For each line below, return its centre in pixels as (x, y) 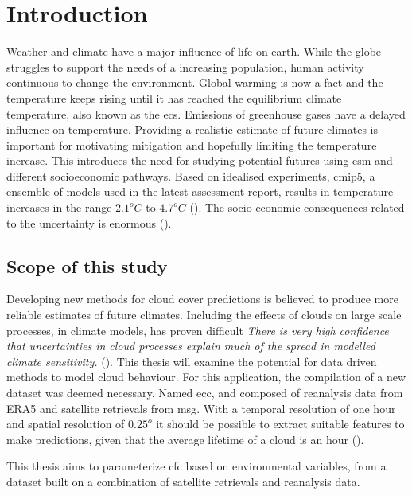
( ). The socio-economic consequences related (297, 207)
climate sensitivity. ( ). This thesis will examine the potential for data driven (192, 361)
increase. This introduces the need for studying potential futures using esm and (200, 160)
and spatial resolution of (66, 424)
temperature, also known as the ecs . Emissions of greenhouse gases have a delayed (206, 113)
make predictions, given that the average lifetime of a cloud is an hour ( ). (185, 439)
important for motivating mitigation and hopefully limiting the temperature (192, 144)
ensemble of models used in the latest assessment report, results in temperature (200, 191)
